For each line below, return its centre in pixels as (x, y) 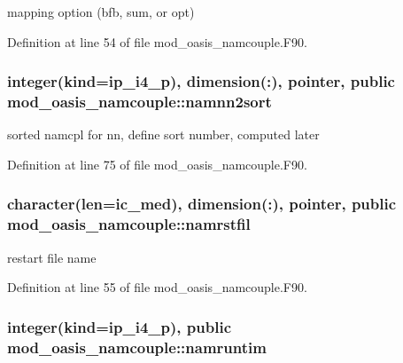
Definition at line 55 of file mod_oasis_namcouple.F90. (157, 287)
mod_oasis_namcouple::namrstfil (129, 224)
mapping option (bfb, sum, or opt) (101, 12)
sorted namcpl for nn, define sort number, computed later (163, 134)
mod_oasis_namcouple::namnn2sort (139, 102)
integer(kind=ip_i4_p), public (119, 326)
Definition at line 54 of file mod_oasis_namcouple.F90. (157, 41)
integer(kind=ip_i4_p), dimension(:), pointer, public (201, 81)
